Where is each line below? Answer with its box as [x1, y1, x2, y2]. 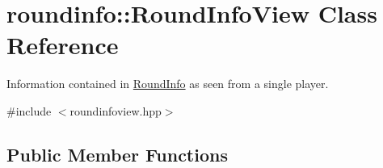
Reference [6, 28, 119, 61]
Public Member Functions [6, 141, 228, 166]
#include [6, 102, 52, 119]
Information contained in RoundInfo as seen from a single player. [6, 75, 329, 92]
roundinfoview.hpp [69, 102, 162, 119]
